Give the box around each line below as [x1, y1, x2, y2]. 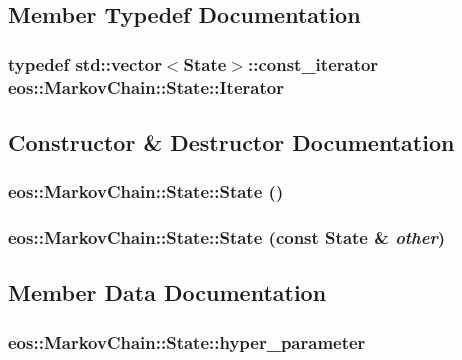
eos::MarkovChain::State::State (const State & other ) [8, 225, 446, 250]
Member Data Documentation [8, 277, 327, 308]
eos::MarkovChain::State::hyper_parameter [8, 329, 366, 354]
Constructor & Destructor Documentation [8, 126, 455, 157]
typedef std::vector [8, 51, 162, 76]
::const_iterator [247, 51, 379, 76]
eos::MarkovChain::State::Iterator [8, 74, 284, 99]
